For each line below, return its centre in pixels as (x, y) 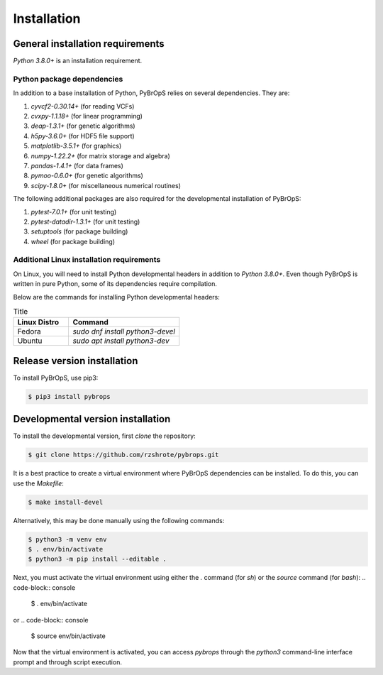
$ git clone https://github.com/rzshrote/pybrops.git (123, 455)
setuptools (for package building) (79, 231)
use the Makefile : (38, 483)
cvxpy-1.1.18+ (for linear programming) (87, 116)
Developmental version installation (92, 419)
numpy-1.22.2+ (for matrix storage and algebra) (100, 155)
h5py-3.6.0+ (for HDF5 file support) (83, 136)
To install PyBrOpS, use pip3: (56, 378)
